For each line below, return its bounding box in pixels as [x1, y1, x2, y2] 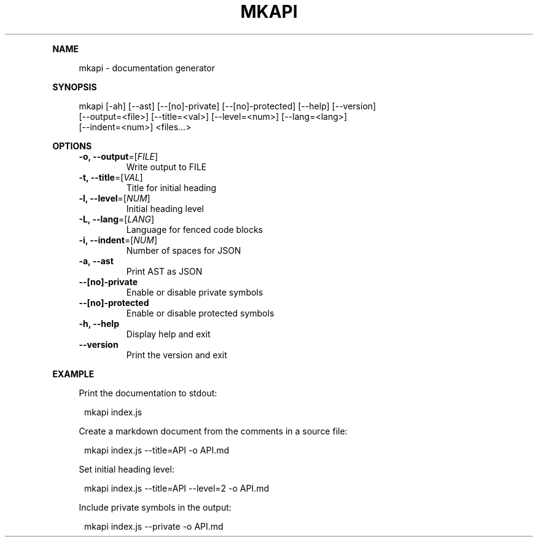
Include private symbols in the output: [79, 501, 232, 513]
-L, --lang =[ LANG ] [79, 213, 155, 224]
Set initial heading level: [79, 463, 174, 474]
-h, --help [79, 318, 119, 329]
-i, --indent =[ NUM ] [79, 234, 158, 245]
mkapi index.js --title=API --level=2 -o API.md [84, 482, 270, 493]
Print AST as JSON [126, 265, 203, 277]
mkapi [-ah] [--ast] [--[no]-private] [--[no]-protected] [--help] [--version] [79, 100, 376, 111]
